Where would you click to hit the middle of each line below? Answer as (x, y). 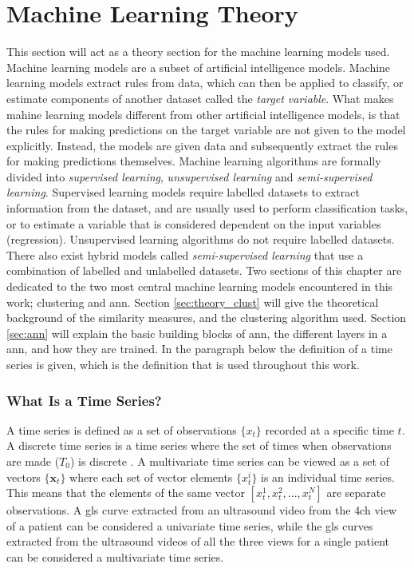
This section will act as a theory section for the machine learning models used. (198, 52)
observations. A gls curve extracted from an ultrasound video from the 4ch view (202, 510)
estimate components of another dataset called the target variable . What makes (200, 98)
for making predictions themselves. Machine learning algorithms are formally (194, 161)
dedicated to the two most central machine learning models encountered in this (200, 286)
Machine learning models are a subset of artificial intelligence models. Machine (199, 67)
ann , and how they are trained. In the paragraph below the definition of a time (199, 349)
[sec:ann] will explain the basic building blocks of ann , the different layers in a (197, 333)
